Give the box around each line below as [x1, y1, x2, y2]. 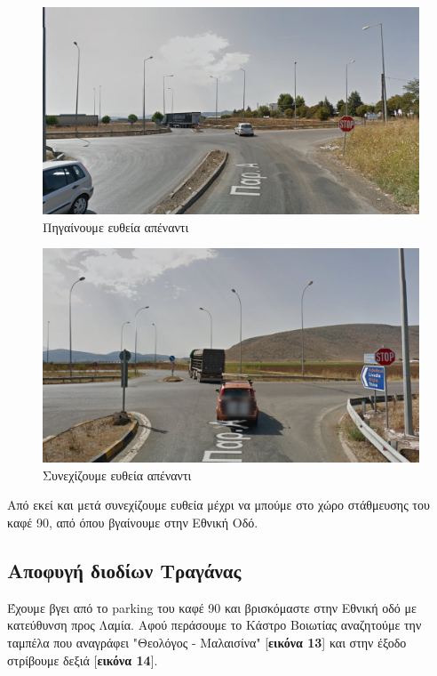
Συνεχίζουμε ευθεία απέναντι [43, 465, 192, 484]
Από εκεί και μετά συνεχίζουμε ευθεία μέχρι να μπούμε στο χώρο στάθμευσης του [7, 495, 430, 514]
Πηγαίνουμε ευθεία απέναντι [43, 217, 189, 236]
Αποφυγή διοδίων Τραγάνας [7, 557, 242, 584]
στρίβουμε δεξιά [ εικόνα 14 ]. [7, 650, 158, 669]
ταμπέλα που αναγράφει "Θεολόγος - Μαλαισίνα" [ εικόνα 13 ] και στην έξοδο [7, 633, 407, 652]
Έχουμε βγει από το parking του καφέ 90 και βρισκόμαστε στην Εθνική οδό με [7, 598, 417, 616]
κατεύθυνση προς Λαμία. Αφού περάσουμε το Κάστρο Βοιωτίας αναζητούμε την [7, 616, 422, 634]
